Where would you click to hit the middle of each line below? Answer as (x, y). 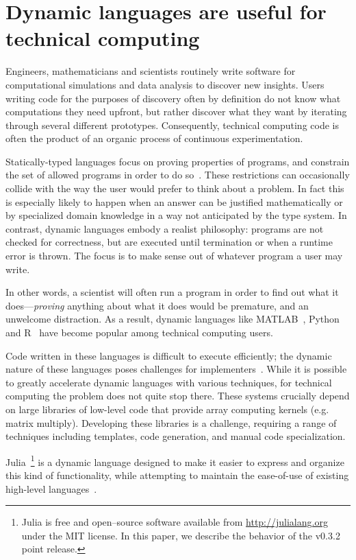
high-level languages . (51, 488)
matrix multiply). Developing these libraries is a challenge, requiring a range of (171, 422)
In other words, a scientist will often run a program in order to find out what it (172, 292)
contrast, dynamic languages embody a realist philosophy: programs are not (165, 228)
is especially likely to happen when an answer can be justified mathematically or (174, 201)
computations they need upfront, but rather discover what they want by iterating (176, 112)
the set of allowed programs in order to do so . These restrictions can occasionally (178, 175)
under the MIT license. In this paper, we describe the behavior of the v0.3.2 (181, 535)
